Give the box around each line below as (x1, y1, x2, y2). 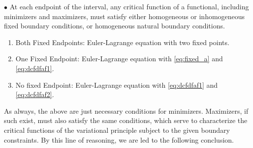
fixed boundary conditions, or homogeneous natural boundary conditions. (4, 21, 225, 31)
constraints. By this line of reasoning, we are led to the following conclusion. (4, 134, 234, 145)
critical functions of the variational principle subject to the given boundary (4, 124, 230, 135)
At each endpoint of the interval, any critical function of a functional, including (9, 1, 249, 11)
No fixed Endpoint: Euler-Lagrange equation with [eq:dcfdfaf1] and (15, 79, 218, 90)
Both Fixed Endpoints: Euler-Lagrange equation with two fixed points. (15, 37, 229, 47)
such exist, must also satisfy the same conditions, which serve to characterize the (4, 115, 248, 125)
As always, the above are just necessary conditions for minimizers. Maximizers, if (4, 105, 249, 116)
